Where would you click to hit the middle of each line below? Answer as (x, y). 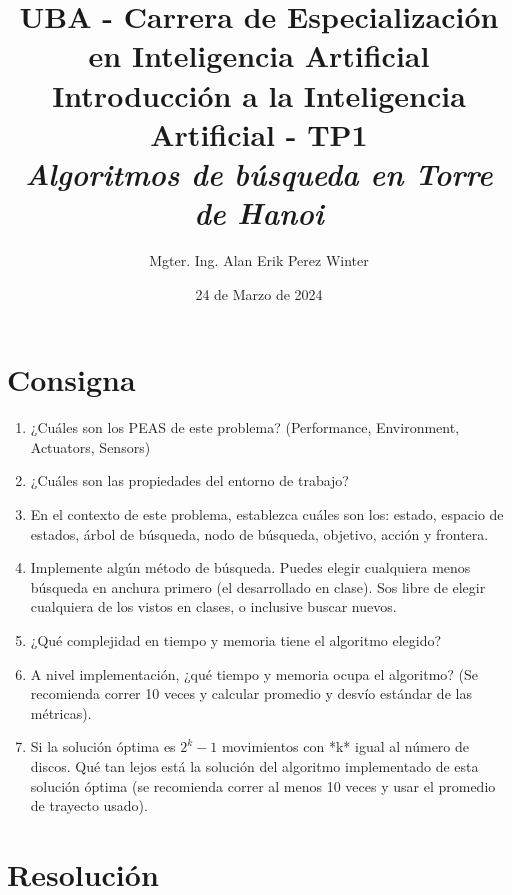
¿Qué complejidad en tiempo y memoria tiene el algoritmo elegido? (236, 639)
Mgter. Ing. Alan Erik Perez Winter (259, 260)
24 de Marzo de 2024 (259, 293)
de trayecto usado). (89, 805)
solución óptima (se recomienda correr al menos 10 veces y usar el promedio (263, 785)
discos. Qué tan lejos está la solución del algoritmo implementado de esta (254, 765)
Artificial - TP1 (259, 133)
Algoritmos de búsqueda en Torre (259, 173)
